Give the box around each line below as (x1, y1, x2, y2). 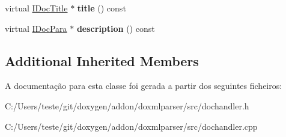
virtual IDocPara (5, 22, 67, 34)
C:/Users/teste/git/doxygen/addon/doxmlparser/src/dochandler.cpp (5, 120, 258, 132)
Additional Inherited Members (5, 51, 199, 70)
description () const (76, 22, 155, 34)
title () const (77, 2, 126, 14)
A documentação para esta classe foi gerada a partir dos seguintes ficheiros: (5, 79, 282, 92)
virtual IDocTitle (5, 2, 68, 14)
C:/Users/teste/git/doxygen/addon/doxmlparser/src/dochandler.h (5, 99, 249, 112)
